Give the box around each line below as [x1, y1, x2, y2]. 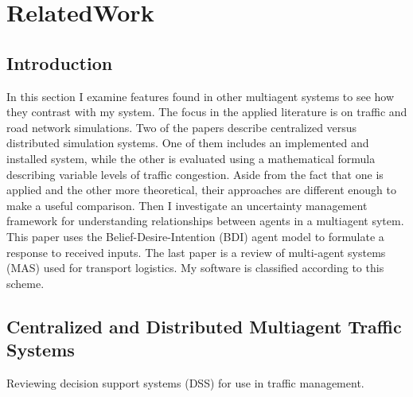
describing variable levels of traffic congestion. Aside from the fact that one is [6, 165, 384, 182]
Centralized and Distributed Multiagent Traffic [6, 313, 402, 338]
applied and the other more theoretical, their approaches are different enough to [6, 181, 396, 198]
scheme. [6, 274, 45, 291]
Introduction [6, 50, 113, 75]
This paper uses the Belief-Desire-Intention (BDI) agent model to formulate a [6, 228, 384, 244]
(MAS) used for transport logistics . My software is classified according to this [6, 259, 384, 276]
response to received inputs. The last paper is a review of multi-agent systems [6, 243, 386, 260]
